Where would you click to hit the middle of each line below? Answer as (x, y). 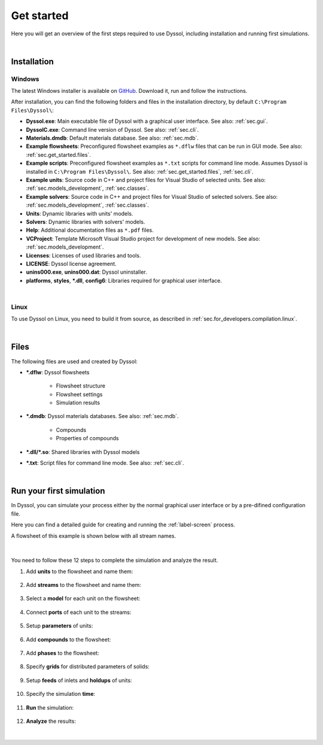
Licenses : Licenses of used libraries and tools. (83, 255)
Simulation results (78, 403)
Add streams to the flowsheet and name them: (84, 585)
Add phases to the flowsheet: (63, 653)
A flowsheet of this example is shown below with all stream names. (94, 535)
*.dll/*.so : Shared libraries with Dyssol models (83, 452)
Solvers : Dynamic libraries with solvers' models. (86, 222)
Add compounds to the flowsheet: (68, 639)
